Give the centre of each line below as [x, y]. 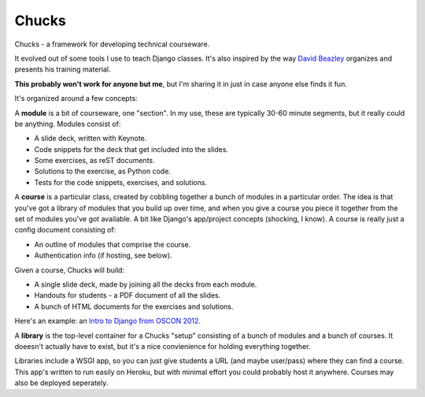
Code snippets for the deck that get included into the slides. [131, 149]
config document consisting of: [65, 230]
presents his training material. [63, 69]
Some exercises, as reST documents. [94, 161]
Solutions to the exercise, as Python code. [102, 171]
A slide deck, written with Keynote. [91, 139]
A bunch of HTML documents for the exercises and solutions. [134, 306]
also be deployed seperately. [61, 383]
